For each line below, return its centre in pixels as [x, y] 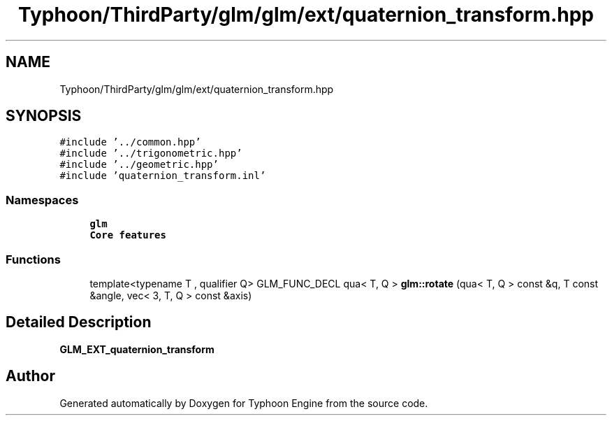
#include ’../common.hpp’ [130, 142]
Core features [128, 235]
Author [30, 376]
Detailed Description [79, 322]
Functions [33, 259]
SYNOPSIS [44, 116]
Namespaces [42, 200]
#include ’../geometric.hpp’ [139, 165]
